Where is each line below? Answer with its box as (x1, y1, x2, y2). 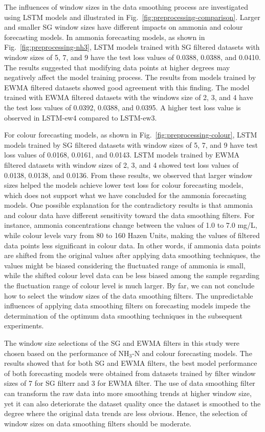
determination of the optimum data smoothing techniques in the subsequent (4, 310, 242, 321)
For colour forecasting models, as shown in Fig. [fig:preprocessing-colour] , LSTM (4, 129, 257, 140)
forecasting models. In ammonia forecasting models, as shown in (4, 31, 205, 42)
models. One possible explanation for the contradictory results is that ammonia (4, 200, 253, 210)
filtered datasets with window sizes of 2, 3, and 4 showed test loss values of (4, 159, 238, 170)
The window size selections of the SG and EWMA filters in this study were (4, 338, 240, 348)
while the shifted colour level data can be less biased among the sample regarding (4, 270, 260, 281)
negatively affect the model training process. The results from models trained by (4, 72, 256, 83)
